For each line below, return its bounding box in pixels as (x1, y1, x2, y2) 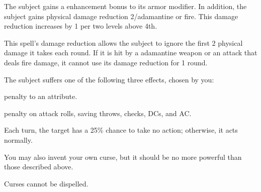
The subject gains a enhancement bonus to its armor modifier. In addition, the (4, 1, 247, 11)
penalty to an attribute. (4, 91, 77, 102)
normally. (4, 134, 33, 145)
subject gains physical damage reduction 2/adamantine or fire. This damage (4, 11, 238, 21)
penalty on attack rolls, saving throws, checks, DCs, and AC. (4, 108, 192, 118)
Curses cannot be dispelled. (4, 178, 89, 188)
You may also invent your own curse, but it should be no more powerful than (4, 151, 242, 162)
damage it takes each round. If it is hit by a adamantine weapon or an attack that (4, 47, 257, 58)
